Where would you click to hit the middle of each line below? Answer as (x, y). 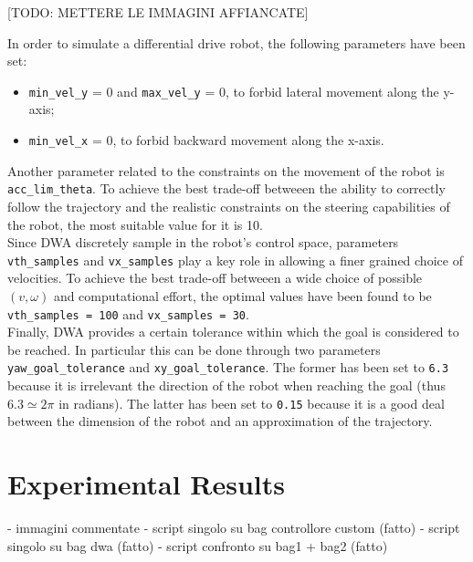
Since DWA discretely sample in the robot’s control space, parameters (203, 242)
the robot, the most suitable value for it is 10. (135, 224)
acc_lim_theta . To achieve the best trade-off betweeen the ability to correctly (226, 188)
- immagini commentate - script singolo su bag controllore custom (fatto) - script (234, 528)
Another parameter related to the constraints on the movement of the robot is (226, 170)
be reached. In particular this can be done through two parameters (194, 349)
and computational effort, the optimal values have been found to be (242, 295)
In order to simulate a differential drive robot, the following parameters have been (236, 42)
